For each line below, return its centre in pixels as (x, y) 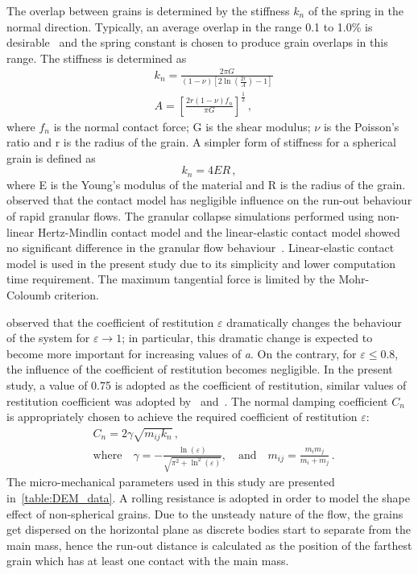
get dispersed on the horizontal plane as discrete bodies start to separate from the (209, 529)
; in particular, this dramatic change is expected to (247, 338)
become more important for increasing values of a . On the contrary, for (182, 353)
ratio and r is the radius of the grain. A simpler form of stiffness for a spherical (201, 142)
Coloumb (29, 295)
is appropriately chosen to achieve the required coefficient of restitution (182, 417)
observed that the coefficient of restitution (110, 322)
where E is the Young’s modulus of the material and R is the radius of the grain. (206, 184)
